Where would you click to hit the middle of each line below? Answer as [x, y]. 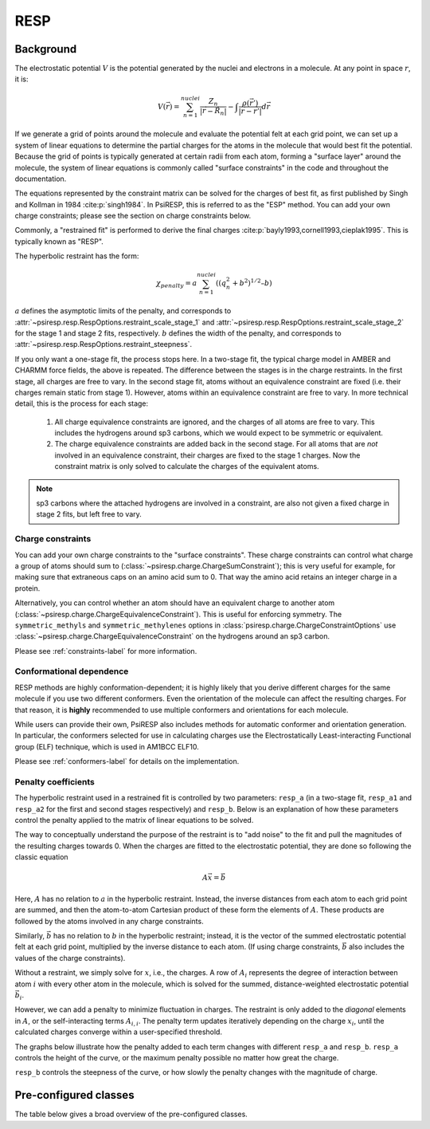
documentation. [41, 179]
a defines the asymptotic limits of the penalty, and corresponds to [123, 311]
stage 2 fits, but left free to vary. [89, 514]
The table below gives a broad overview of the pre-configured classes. [131, 1114]
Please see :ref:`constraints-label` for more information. [106, 651]
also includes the [377, 947]
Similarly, [30, 936]
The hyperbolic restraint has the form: [77, 256]
